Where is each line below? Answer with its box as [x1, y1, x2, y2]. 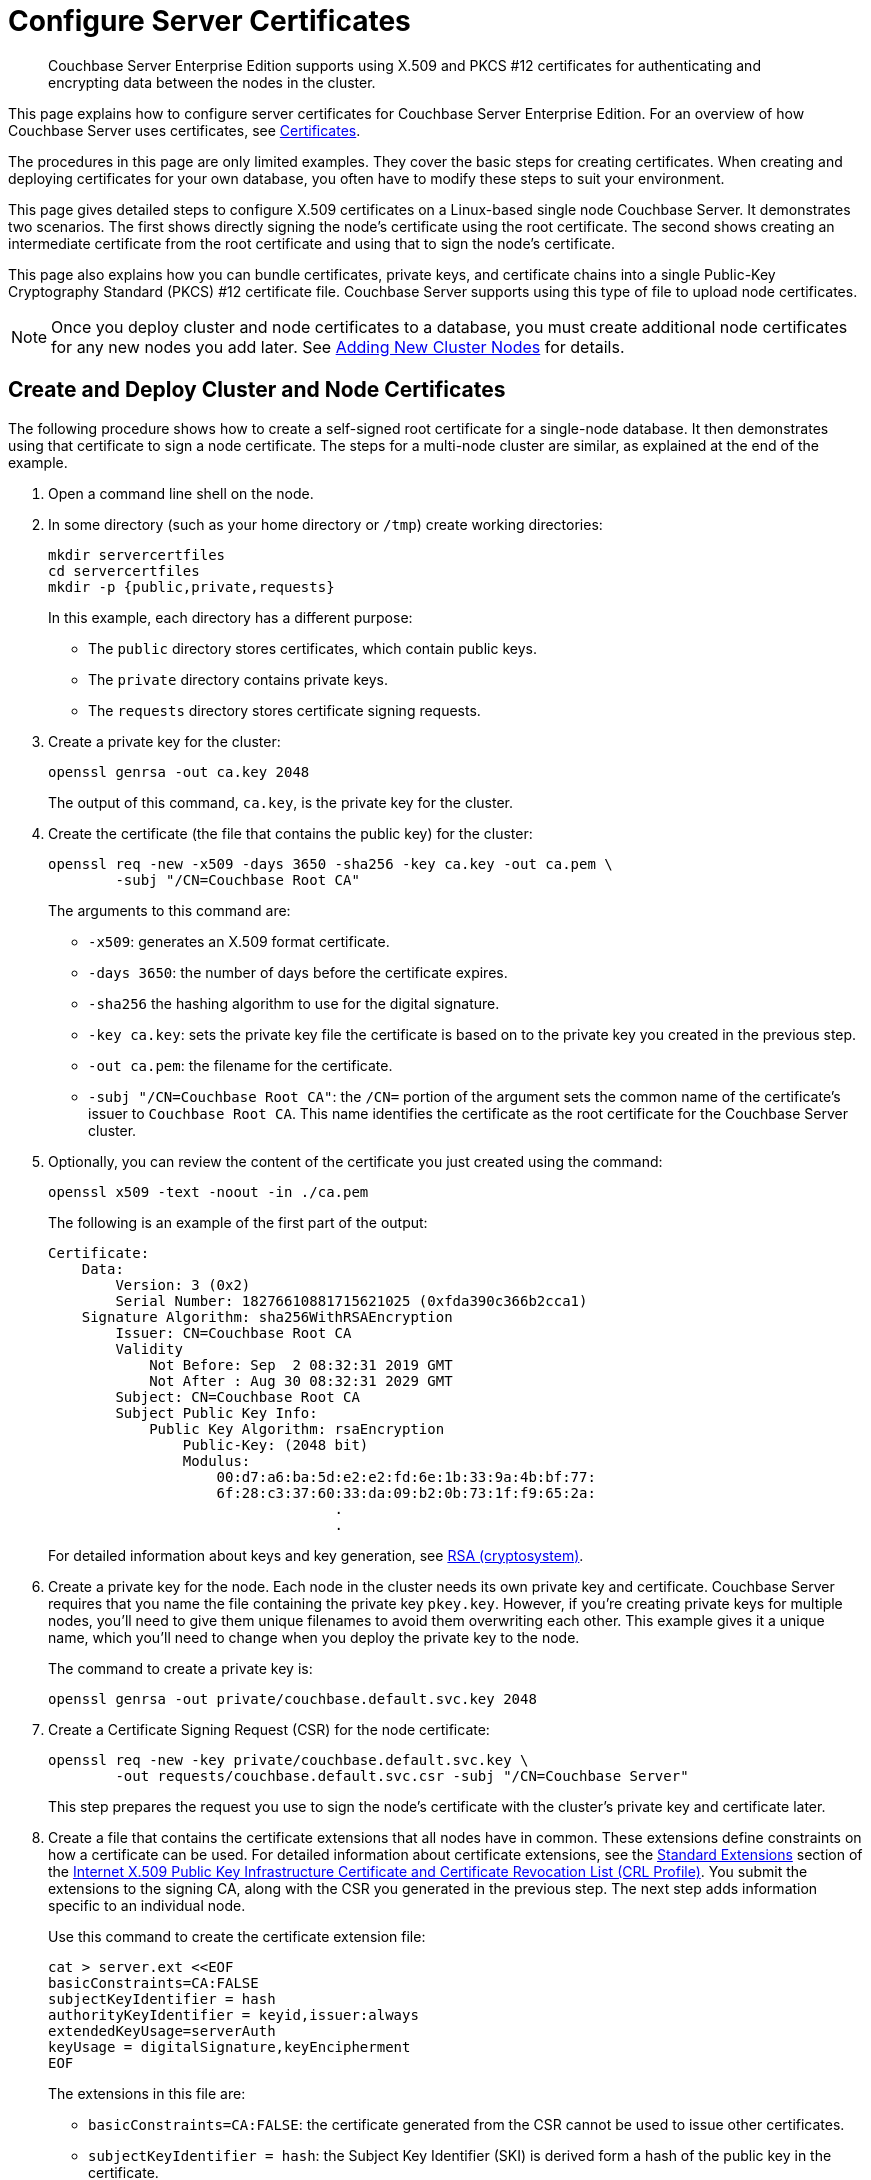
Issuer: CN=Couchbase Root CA [115, 1324, 352, 1341]
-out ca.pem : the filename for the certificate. [88, 1056, 393, 1074]
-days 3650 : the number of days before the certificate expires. [88, 963, 508, 981]
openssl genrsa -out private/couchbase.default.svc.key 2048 [48, 1690, 537, 1707]
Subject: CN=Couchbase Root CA [115, 1388, 360, 1405]
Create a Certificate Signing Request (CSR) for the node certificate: [48, 1720, 490, 1738]
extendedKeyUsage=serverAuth [48, 2022, 276, 2039]
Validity [115, 1340, 183, 1357]
